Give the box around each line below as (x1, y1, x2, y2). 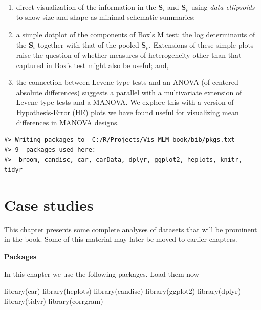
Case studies (4, 194, 94, 215)
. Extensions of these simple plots (149, 39, 254, 50)
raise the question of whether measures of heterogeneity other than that (16, 50, 242, 60)
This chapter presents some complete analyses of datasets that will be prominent (4, 224, 257, 234)
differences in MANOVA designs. (16, 117, 119, 127)
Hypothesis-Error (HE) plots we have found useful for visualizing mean (16, 107, 239, 118)
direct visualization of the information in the (16, 2, 156, 12)
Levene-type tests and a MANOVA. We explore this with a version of (16, 97, 234, 107)
